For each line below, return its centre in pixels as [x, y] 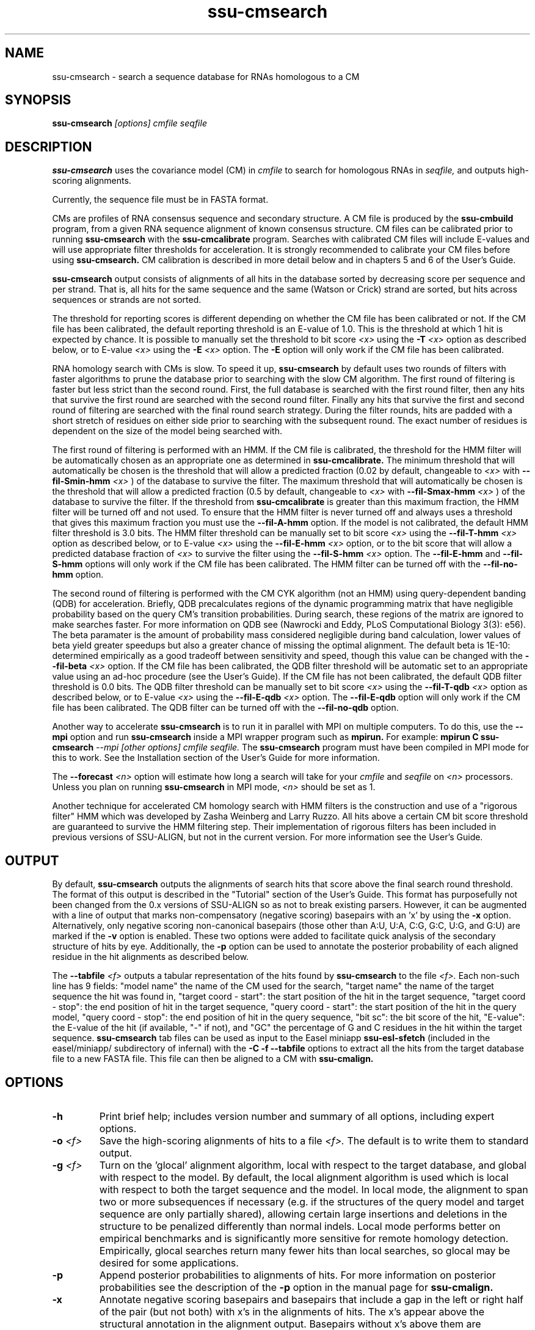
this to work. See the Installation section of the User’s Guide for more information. [216, 758]
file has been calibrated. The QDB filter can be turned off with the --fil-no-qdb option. [225, 708]
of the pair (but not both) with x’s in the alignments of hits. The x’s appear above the [292, 1311]
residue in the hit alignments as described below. [151, 957]
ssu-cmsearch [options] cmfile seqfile [129, 123]
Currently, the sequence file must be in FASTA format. [160, 200]
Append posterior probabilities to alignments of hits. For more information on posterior [297, 1275]
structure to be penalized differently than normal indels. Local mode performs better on [300, 1226]
